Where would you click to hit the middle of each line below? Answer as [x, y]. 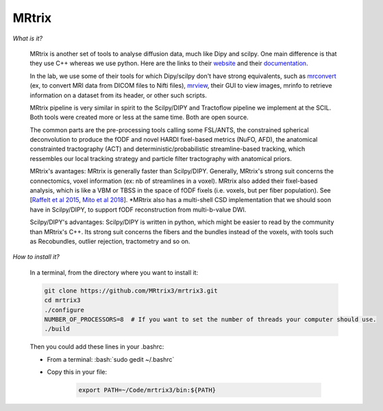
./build [57, 329]
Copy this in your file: [77, 372]
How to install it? [36, 257]
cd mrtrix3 [62, 300]
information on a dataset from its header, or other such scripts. [118, 95]
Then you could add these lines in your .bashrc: [97, 347]
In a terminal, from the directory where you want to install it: [114, 272]
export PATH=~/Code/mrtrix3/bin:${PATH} [147, 390]
